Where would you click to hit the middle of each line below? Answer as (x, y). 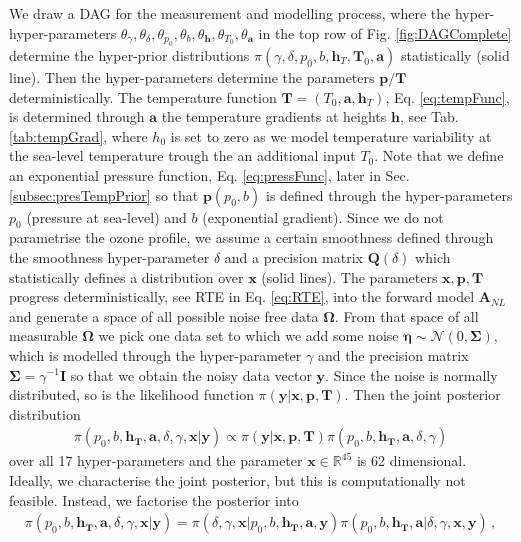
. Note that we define (439, 155)
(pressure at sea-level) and (106, 216)
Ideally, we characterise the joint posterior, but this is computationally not (237, 479)
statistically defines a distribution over (126, 276)
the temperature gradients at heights (274, 116)
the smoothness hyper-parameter (109, 256)
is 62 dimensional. (411, 460)
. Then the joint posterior (422, 394)
